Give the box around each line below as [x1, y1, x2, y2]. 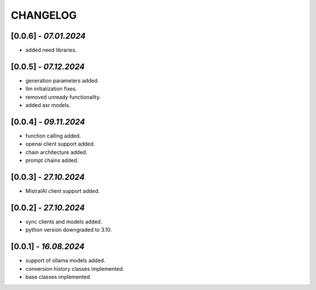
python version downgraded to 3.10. [25, 226, 112, 233]
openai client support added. [25, 140, 95, 147]
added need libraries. [25, 47, 77, 54]
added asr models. [25, 102, 71, 109]
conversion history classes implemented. [25, 265, 125, 272]
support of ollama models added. [25, 257, 105, 264]
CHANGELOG [11, 9, 77, 22]
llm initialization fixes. [25, 85, 77, 92]
